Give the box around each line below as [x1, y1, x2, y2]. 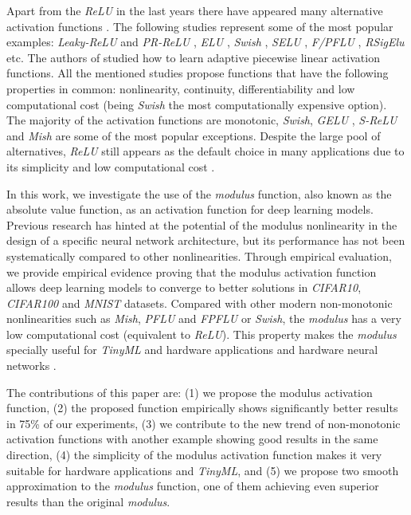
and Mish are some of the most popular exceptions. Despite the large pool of [6, 127, 381, 143]
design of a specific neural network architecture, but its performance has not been [6, 232, 405, 249]
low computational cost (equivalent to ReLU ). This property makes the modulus [6, 325, 397, 342]
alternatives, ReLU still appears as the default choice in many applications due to [6, 143, 405, 159]
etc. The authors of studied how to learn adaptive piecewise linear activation [6, 49, 380, 65]
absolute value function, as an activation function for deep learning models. [6, 201, 374, 218]
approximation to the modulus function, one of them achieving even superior [6, 478, 379, 494]
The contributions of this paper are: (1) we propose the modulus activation [6, 383, 373, 400]
